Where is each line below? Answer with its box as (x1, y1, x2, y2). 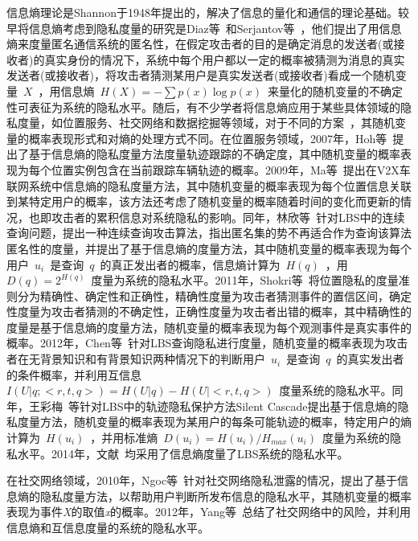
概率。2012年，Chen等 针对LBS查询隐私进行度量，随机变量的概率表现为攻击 (6, 334, 408, 351)
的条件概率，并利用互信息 (6, 366, 141, 383)
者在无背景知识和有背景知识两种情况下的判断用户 (6, 350, 265, 367)
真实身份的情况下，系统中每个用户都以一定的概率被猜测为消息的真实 (44, 51, 405, 68)
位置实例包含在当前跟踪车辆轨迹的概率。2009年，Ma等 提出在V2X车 (51, 161, 411, 178)
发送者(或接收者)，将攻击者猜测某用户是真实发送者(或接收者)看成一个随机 (6, 67, 395, 84)
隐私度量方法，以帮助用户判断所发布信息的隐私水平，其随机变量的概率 (39, 487, 412, 504)
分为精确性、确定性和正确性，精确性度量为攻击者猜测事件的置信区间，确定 (17, 287, 412, 304)
